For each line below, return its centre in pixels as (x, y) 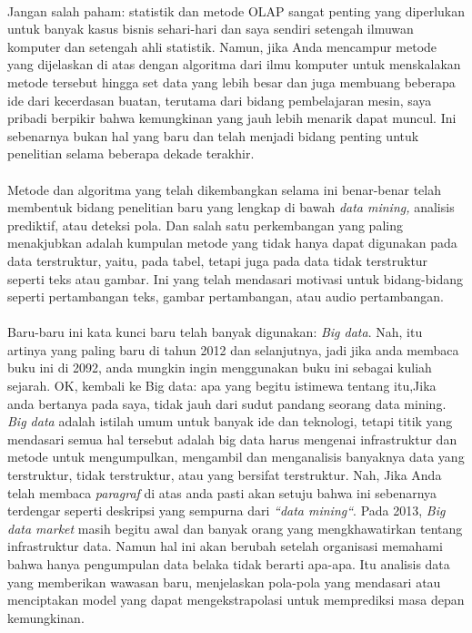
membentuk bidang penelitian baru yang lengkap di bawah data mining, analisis (231, 207)
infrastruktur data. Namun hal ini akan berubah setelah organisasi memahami (225, 546)
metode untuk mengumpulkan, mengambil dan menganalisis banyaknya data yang (236, 457)
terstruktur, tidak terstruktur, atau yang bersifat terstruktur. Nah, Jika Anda (225, 475)
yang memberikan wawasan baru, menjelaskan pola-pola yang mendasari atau (224, 582)
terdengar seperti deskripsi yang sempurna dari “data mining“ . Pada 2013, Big (226, 510)
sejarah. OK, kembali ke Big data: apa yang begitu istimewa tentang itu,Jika (222, 386)
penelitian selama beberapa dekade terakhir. (131, 153)
